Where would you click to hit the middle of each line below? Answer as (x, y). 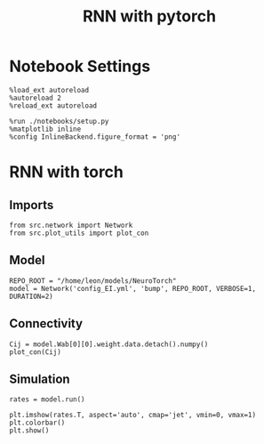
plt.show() (29, 431)
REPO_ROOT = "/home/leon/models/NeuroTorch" (93, 281)
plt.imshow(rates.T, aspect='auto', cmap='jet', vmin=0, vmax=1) (132, 416)
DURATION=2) (31, 296)
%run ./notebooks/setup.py (59, 121)
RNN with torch (67, 172)
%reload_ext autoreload (53, 105)
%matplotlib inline (45, 129)
